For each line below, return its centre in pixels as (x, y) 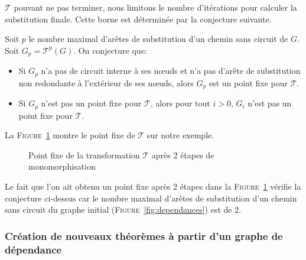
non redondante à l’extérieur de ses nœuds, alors (106, 82)
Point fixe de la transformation (84, 155)
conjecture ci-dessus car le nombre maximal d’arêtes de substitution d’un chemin (151, 198)
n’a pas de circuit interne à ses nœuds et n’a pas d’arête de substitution (171, 71)
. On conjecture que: (110, 50)
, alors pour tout (180, 103)
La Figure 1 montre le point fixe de (70, 135)
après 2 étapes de (183, 155)
